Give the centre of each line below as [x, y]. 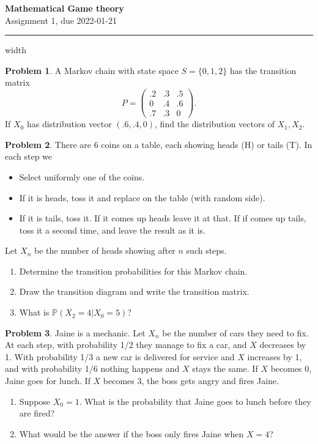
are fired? [37, 413]
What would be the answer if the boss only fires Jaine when [131, 433]
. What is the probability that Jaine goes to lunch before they [195, 401]
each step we [29, 156]
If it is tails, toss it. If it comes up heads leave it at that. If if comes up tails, [163, 218]
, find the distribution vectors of [215, 124]
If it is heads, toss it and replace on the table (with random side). [142, 197]
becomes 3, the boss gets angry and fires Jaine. [191, 381]
